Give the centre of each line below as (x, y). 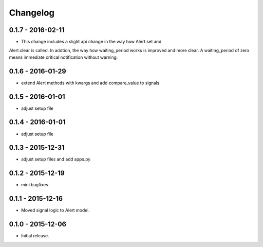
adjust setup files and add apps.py (56, 159)
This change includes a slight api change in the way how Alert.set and (91, 42)
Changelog (32, 13)
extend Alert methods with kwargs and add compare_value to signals (90, 83)
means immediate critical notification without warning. (63, 57)
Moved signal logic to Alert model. (56, 210)
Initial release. (35, 236)
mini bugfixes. (35, 185)
